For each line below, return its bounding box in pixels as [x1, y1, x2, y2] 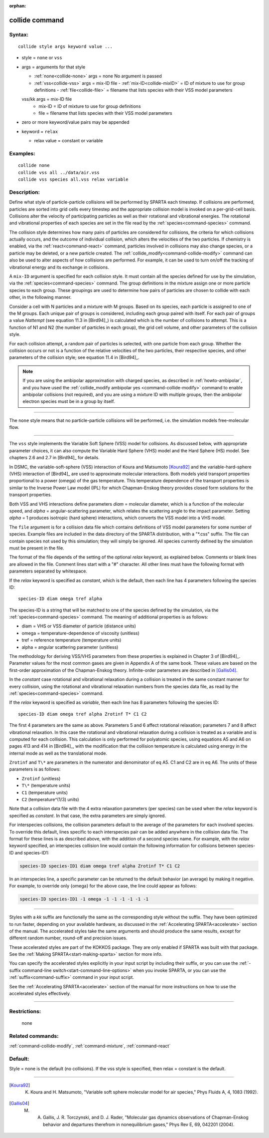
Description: [9, 189, 40, 196]
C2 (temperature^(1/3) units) [21, 797, 79, 803]
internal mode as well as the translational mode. [9, 750, 107, 756]
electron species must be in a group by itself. [22, 398, 115, 404]
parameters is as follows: [9, 766, 61, 772]
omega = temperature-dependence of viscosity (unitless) [21, 630, 139, 636]
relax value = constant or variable [34, 138, 103, 144]
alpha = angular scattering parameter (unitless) [21, 644, 119, 650]
